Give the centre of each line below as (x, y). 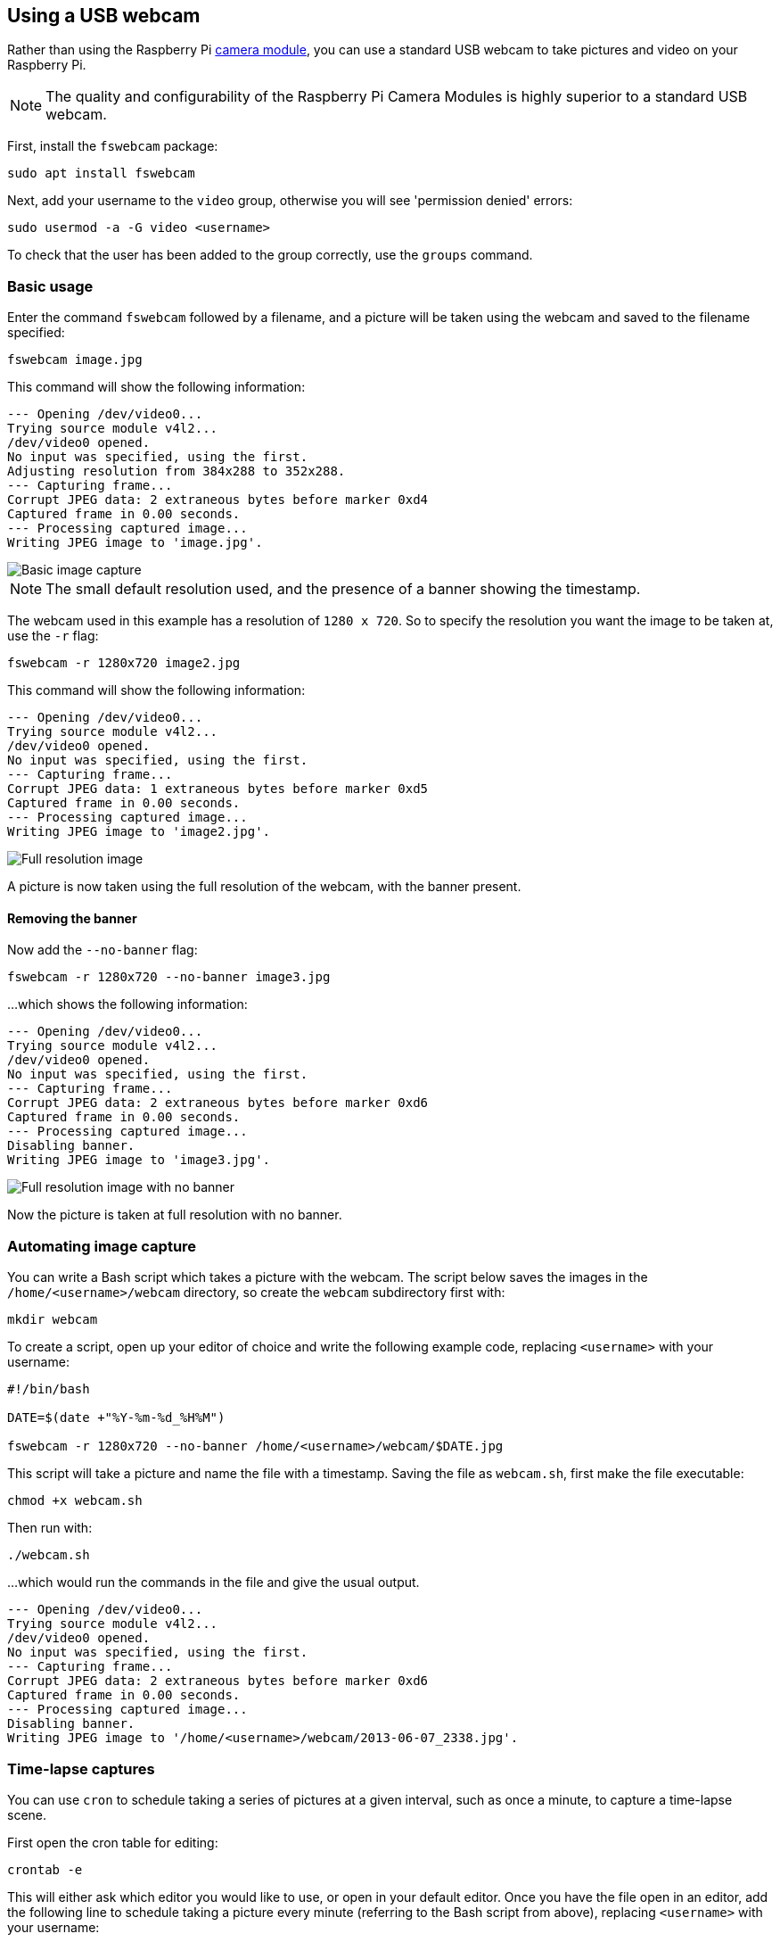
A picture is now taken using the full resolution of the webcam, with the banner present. (264, 887)
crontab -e (45, 1869)
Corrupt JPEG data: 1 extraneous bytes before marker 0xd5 (218, 789)
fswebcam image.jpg (75, 360)
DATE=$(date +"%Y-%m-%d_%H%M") (116, 1418)
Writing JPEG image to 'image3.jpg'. (139, 1160)
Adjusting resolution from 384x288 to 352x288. (177, 471)
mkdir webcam (53, 1320)
